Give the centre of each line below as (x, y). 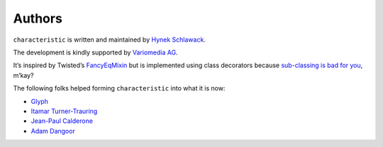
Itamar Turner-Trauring (64, 111)
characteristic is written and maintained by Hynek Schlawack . (109, 40)
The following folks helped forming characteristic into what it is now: (119, 88)
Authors (38, 18)
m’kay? (24, 75)
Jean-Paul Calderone (62, 121)
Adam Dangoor (53, 131)
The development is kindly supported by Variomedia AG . (95, 52)
